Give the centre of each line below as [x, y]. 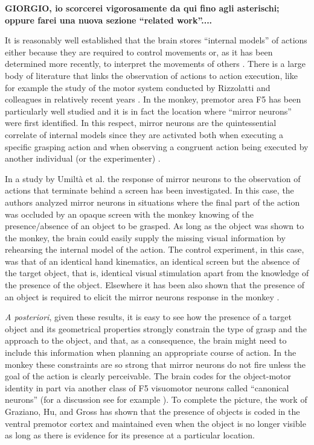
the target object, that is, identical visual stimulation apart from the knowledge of [157, 273]
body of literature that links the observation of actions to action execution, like [151, 75]
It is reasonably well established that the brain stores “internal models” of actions [156, 40]
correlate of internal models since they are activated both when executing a [144, 134]
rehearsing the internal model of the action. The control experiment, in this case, [155, 249]
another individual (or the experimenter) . [83, 158]
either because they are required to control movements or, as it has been [139, 52]
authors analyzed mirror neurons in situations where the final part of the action [152, 202]
